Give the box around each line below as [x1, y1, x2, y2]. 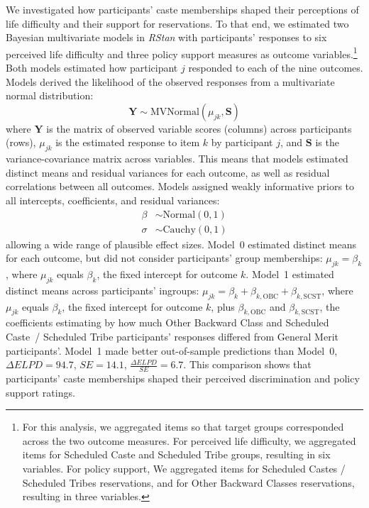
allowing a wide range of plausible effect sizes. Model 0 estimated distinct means [6, 236, 356, 251]
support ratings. [6, 385, 75, 399]
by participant [211, 135, 273, 150]
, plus [211, 299, 235, 314]
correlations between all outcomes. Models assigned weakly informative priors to [6, 179, 355, 194]
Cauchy [163, 224, 196, 235]
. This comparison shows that [183, 357, 312, 372]
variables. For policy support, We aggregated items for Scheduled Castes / [22, 461, 346, 475]
